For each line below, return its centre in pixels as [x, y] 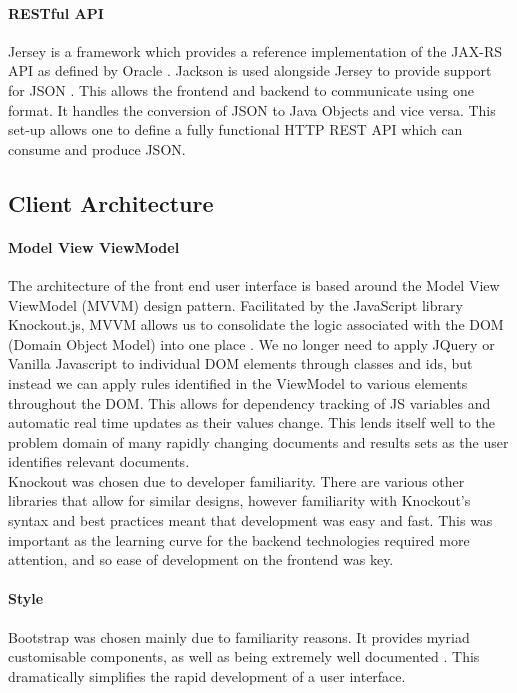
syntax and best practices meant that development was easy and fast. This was [250, 520]
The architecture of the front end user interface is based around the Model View [254, 284]
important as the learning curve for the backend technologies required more [239, 539]
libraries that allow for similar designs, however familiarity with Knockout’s [239, 500]
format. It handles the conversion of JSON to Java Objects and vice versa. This [252, 109]
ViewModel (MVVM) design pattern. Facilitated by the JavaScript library [235, 304]
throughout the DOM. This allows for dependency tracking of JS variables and [249, 402]
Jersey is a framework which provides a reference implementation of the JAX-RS [255, 50]
